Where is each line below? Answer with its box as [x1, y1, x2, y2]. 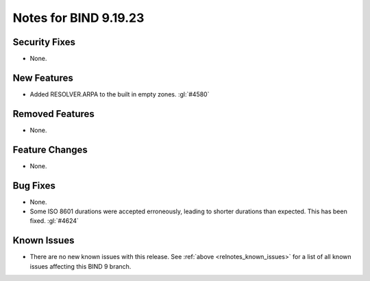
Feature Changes [12, 144, 88, 155]
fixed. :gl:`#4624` [29, 217, 79, 225]
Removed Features [12, 108, 95, 120]
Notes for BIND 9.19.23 [12, 10, 145, 25]
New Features [12, 72, 73, 83]
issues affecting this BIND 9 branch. [29, 262, 132, 270]
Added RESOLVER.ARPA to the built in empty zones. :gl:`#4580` [29, 90, 210, 98]
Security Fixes [12, 36, 75, 48]
